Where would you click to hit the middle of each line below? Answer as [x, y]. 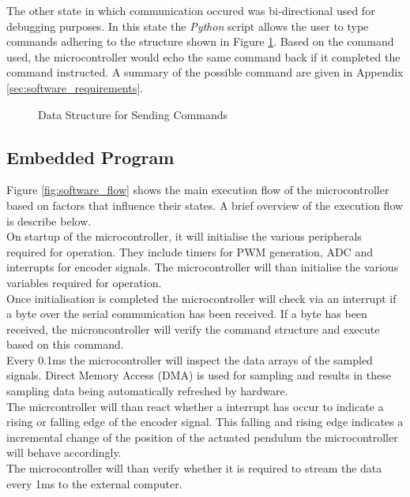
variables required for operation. [84, 282]
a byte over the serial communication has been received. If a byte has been [187, 314]
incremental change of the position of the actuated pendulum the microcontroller [202, 437]
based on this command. [65, 344]
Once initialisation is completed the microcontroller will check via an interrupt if [201, 298]
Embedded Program [90, 157]
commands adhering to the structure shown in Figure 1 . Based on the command [200, 41]
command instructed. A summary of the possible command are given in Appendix [205, 72]
